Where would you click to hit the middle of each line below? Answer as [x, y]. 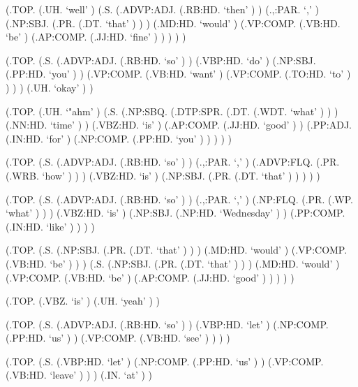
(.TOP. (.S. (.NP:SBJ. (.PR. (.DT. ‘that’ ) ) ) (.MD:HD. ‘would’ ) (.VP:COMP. [177, 250]
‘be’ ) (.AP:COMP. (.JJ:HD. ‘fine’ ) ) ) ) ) [96, 37]
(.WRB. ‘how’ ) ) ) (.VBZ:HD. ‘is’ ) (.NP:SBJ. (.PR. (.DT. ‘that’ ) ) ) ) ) [163, 175]
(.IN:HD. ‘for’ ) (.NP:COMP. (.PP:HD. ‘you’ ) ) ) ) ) [119, 138]
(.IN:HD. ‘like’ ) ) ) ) [50, 226]
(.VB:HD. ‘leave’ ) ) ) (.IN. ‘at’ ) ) [79, 375]
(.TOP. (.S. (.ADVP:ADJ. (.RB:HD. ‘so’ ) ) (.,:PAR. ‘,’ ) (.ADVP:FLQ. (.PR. [173, 162]
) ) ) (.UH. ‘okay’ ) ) [50, 87]
